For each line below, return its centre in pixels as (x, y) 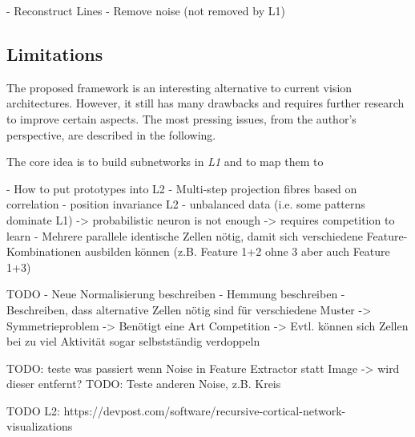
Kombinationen (44, 251)
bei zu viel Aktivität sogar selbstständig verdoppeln (133, 341)
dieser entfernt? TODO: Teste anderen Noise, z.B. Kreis (144, 384)
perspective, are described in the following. (111, 134)
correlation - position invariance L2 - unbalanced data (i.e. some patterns (186, 204)
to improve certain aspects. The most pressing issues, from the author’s (181, 118)
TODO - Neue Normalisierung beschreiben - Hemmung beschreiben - (176, 294)
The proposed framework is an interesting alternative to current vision (179, 87)
